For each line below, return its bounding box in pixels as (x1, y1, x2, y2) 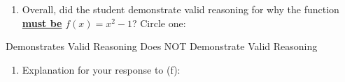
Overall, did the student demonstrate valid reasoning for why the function (22, 2, 339, 16)
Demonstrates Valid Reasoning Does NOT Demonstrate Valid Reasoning (6, 39, 318, 54)
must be (22, 15, 62, 30)
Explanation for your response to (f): (22, 62, 181, 76)
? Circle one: (132, 15, 186, 30)
